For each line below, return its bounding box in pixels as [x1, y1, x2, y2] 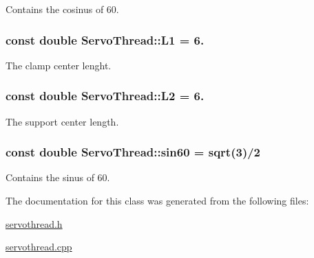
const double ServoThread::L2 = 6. [6, 87, 205, 104]
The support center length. [6, 114, 119, 128]
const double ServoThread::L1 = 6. [6, 31, 205, 48]
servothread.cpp [6, 239, 72, 254]
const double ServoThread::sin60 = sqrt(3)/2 [6, 143, 261, 161]
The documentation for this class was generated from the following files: [6, 193, 309, 208]
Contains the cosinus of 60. [6, 2, 119, 16]
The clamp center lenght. [6, 58, 112, 72]
